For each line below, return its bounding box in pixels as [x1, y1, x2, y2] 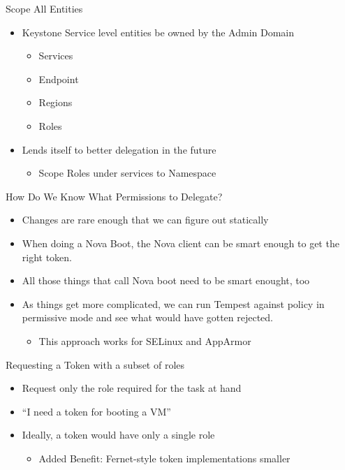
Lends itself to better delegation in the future [22, 142, 216, 156]
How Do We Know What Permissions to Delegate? [6, 189, 223, 203]
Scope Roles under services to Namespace [38, 166, 216, 180]
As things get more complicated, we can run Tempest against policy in [22, 296, 325, 311]
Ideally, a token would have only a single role [22, 427, 215, 442]
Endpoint [38, 71, 79, 86]
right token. [22, 249, 73, 264]
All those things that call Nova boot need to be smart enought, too [22, 273, 310, 288]
